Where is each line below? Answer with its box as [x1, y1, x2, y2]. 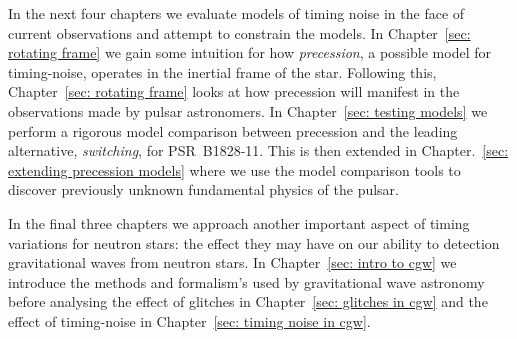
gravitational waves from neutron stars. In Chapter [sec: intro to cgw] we [8, 252, 457, 273]
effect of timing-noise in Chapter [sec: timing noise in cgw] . [8, 310, 371, 331]
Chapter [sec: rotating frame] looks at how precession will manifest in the [8, 81, 460, 102]
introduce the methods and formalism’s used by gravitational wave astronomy [8, 271, 485, 292]
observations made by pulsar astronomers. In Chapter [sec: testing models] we [8, 100, 488, 121]
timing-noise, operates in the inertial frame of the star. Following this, [8, 61, 437, 82]
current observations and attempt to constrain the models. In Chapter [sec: [8, 22, 471, 43]
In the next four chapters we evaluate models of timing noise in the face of [8, 3, 465, 23]
